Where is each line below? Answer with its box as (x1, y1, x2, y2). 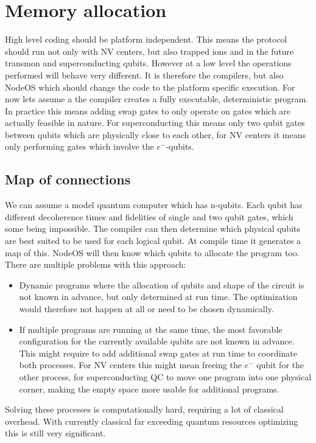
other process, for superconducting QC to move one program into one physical (19, 370, 312, 383)
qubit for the (256, 358, 304, 371)
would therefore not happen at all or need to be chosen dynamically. (19, 302, 274, 315)
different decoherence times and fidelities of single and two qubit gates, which (5, 210, 293, 223)
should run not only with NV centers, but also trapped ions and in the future (5, 44, 294, 57)
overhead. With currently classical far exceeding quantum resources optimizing (5, 414, 298, 427)
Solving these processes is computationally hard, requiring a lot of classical (5, 403, 284, 416)
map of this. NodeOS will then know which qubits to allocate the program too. (5, 246, 300, 259)
